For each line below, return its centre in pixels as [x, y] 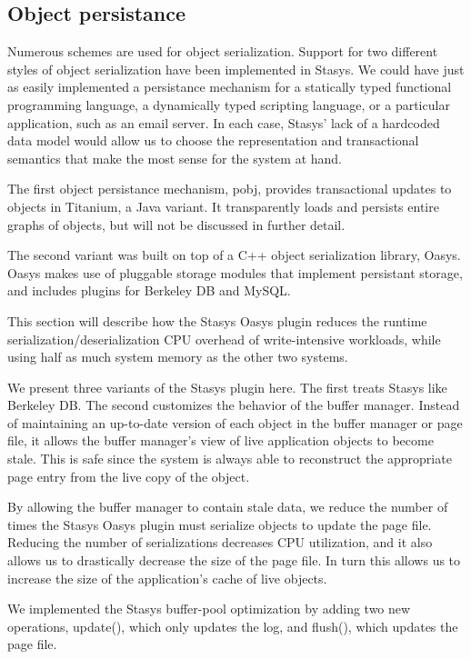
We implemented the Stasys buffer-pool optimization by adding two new [209, 609]
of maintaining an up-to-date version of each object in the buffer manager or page [235, 422]
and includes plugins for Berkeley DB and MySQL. [149, 290]
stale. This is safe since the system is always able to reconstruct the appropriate [230, 459]
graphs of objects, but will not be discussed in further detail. [176, 224]
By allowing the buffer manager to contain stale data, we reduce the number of [228, 507]
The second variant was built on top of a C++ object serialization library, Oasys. [234, 255]
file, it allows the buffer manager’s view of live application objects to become [220, 440]
